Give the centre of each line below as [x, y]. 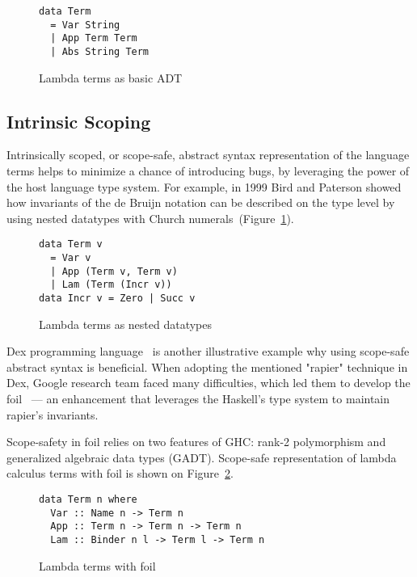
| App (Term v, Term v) [114, 271]
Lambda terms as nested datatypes [126, 324]
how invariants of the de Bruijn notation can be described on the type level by [201, 202]
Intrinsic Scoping [79, 121]
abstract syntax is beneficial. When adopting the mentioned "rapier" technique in [207, 366]
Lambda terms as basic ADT [111, 77]
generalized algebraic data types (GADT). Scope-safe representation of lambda [202, 457]
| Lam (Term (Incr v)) [111, 285]
